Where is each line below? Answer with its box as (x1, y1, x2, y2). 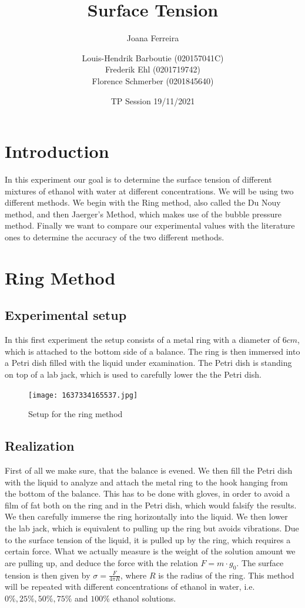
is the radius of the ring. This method (158, 569, 294, 581)
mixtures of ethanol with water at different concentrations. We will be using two (5, 184, 294, 197)
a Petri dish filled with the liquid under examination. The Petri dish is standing (5, 356, 292, 369)
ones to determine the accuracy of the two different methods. (5, 231, 224, 243)
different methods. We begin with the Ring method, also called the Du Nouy (5, 196, 281, 209)
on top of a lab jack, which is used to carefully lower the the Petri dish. (5, 368, 262, 380)
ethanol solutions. (112, 592, 176, 604)
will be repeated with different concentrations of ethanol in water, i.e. (5, 580, 255, 593)
